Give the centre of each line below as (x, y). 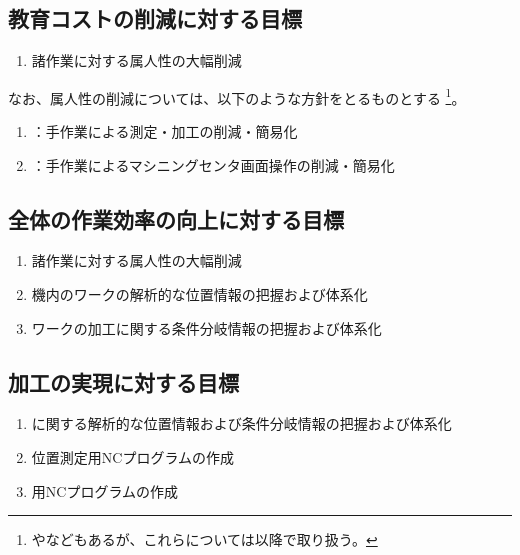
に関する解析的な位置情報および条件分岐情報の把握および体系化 (241, 423)
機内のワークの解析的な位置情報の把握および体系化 (199, 294)
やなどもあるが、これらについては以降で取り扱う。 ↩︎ (204, 539)
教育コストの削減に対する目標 (155, 18)
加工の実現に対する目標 (123, 381)
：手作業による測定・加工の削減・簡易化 (164, 131)
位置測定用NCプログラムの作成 (132, 457)
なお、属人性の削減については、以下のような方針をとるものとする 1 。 (237, 96)
